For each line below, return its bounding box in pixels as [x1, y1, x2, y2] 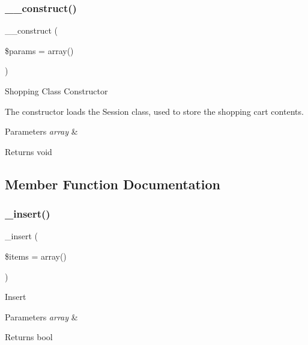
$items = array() [5, 249, 67, 262]
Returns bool [5, 331, 53, 343]
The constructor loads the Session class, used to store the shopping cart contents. [5, 105, 304, 117]
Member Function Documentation [5, 174, 221, 193]
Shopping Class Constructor [5, 85, 108, 97]
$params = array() [5, 44, 74, 56]
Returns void [5, 145, 52, 157]
